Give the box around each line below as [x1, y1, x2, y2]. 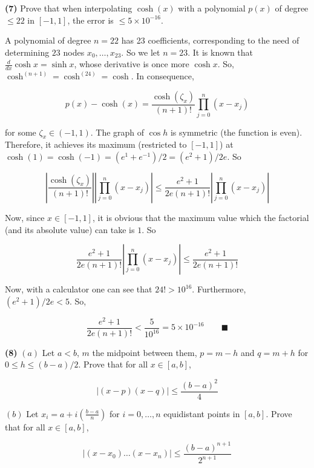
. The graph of [90, 125, 145, 138]
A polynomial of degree [5, 34, 91, 47]
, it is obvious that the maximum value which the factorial [92, 211, 309, 223]
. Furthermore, [192, 283, 246, 295]
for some [5, 125, 36, 138]
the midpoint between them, [92, 346, 197, 358]
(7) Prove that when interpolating [5, 2, 132, 14]
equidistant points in [163, 407, 240, 420]
